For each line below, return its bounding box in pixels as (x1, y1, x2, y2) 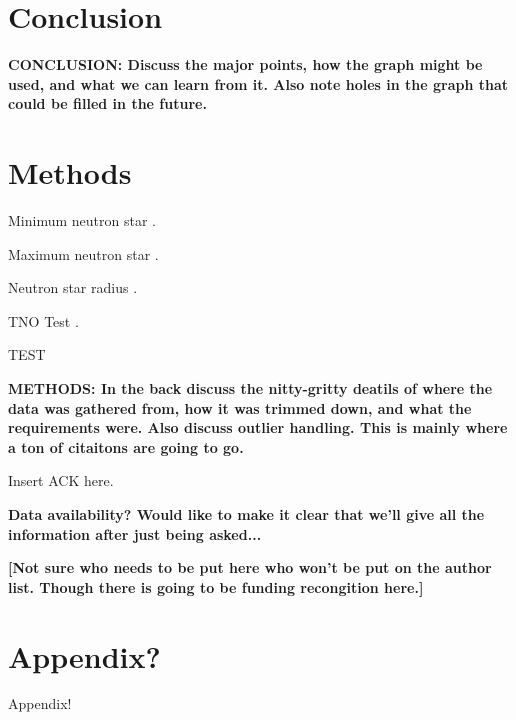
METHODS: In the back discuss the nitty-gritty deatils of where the (8, 378, 493, 398)
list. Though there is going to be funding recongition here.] (8, 576, 424, 597)
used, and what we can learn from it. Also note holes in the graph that (8, 73, 509, 94)
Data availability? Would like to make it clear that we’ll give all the (8, 503, 485, 524)
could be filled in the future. (8, 93, 207, 114)
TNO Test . (8, 310, 79, 331)
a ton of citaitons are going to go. (8, 436, 244, 457)
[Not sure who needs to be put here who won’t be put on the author (8, 557, 492, 578)
